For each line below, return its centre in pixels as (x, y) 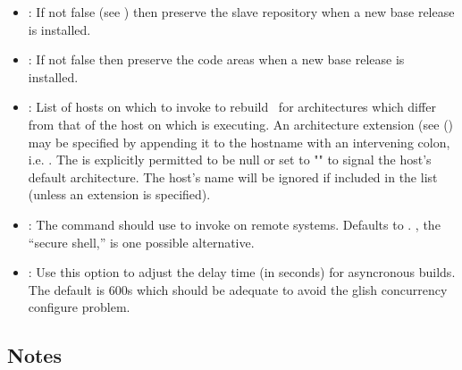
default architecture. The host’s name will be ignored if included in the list (233, 177)
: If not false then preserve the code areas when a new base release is (216, 59)
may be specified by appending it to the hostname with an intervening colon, (239, 142)
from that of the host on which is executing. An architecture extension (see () (241, 124)
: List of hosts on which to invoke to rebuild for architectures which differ (232, 107)
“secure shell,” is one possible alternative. (141, 242)
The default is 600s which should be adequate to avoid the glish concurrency (238, 289)
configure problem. (79, 307)
